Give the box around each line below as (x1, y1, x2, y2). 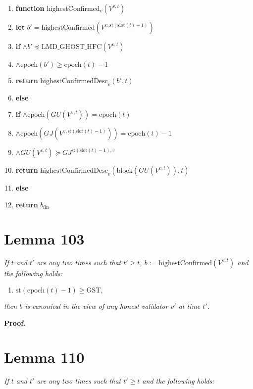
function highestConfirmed (15, 3, 100, 13)
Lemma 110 (4, 346, 85, 367)
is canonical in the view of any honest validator (25, 301, 168, 311)
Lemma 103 (4, 228, 85, 248)
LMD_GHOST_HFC (41, 44, 102, 50)
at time (178, 301, 201, 311)
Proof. (4, 317, 26, 328)
